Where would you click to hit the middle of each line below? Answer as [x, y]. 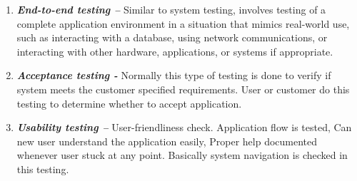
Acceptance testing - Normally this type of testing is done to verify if [174, 75]
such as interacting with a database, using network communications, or [172, 37]
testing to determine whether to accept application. [129, 103]
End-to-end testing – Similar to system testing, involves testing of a [171, 9]
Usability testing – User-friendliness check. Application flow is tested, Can [184, 127]
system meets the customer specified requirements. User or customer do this [183, 89]
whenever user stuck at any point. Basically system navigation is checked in [182, 155]
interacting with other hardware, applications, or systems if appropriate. [175, 51]
